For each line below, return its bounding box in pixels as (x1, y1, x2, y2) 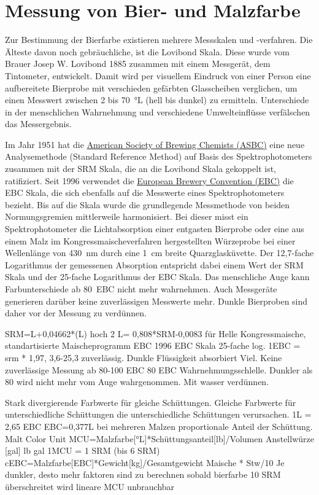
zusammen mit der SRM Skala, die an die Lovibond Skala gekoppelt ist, (5, 162, 276, 175)
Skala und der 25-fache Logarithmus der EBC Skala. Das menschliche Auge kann (5, 270, 310, 283)
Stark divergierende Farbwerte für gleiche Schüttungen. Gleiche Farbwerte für (5, 396, 296, 408)
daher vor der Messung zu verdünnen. (5, 306, 147, 319)
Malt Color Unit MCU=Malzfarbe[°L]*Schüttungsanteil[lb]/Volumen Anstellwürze (5, 432, 314, 445)
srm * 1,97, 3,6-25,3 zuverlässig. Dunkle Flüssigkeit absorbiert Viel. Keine (5, 351, 282, 364)
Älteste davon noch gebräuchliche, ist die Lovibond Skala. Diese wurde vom (5, 45, 290, 58)
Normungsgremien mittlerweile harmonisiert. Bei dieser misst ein (5, 210, 248, 223)
